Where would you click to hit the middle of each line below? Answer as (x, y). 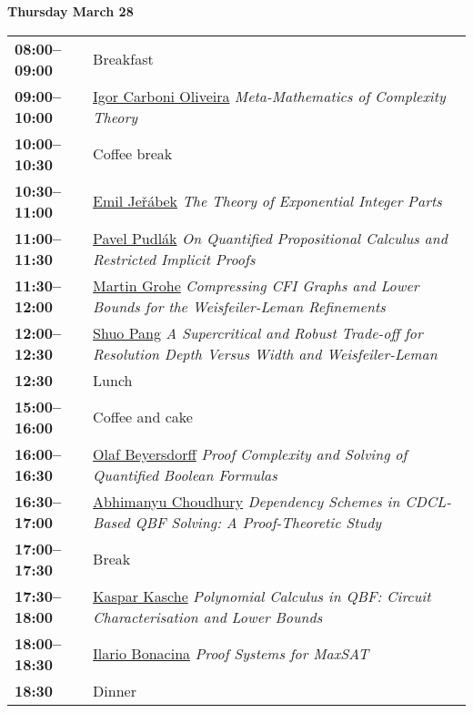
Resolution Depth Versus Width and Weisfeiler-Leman (265, 353)
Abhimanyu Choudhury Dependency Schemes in (247, 501)
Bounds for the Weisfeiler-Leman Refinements (239, 306)
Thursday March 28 (70, 11)
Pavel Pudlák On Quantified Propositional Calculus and (270, 238)
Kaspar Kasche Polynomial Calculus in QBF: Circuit (262, 596)
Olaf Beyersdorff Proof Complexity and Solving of (250, 453)
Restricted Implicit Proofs (174, 259)
